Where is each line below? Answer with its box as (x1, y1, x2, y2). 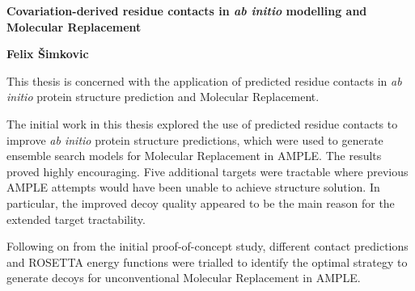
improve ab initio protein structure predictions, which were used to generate (6, 131, 383, 148)
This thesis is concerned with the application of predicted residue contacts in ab (6, 72, 402, 89)
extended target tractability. (6, 210, 146, 227)
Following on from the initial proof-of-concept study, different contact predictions (6, 238, 409, 255)
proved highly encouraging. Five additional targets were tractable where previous (6, 162, 409, 179)
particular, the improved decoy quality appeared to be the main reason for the (6, 194, 395, 211)
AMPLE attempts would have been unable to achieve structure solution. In (6, 179, 380, 196)
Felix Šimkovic (6, 45, 89, 62)
